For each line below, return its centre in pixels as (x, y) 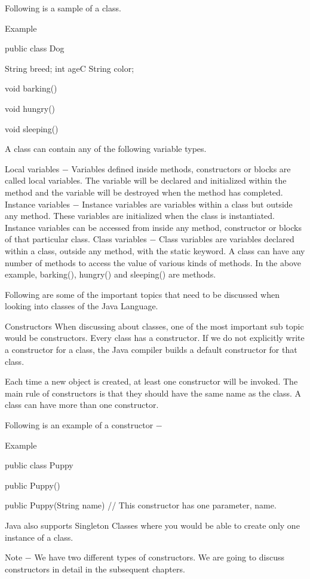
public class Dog (35, 48)
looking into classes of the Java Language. (82, 306)
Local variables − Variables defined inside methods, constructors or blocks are (148, 168)
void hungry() (30, 108)
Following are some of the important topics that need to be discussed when (142, 294)
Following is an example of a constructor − (84, 425)
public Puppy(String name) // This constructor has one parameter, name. (141, 505)
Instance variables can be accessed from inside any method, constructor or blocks (153, 227)
